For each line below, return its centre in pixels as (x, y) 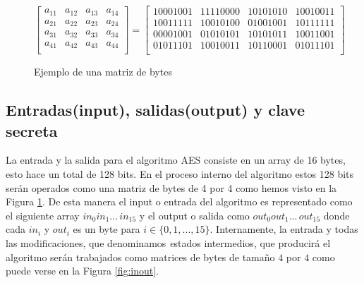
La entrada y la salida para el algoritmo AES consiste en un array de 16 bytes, (176, 160)
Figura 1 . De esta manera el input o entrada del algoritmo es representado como (179, 201)
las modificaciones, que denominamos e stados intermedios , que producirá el (168, 242)
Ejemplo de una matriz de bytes (103, 72)
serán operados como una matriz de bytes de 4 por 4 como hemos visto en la (171, 187)
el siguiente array (43, 215)
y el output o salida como (194, 215)
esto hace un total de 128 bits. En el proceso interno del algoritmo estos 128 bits (180, 173)
